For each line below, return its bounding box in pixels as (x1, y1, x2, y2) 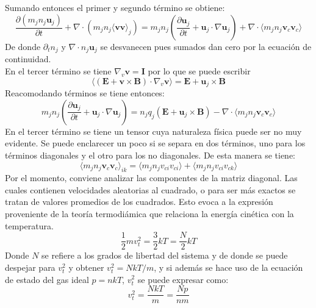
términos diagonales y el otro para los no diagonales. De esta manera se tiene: (5, 148, 295, 161)
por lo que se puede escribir (148, 65, 251, 77)
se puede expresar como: (137, 273, 229, 285)
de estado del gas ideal (5, 273, 89, 285)
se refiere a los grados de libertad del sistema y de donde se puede (41, 249, 288, 262)
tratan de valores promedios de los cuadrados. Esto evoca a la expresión (5, 195, 273, 208)
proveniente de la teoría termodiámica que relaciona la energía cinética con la (5, 207, 294, 220)
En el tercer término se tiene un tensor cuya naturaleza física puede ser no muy (5, 124, 302, 137)
